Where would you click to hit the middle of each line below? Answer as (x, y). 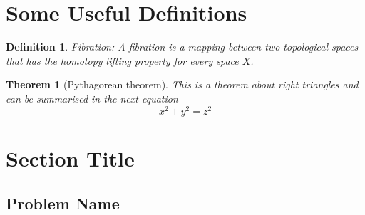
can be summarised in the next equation (92, 98)
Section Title (70, 158)
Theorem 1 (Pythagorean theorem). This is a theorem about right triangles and (182, 84)
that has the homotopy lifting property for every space (122, 60)
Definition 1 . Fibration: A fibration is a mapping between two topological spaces (182, 47)
